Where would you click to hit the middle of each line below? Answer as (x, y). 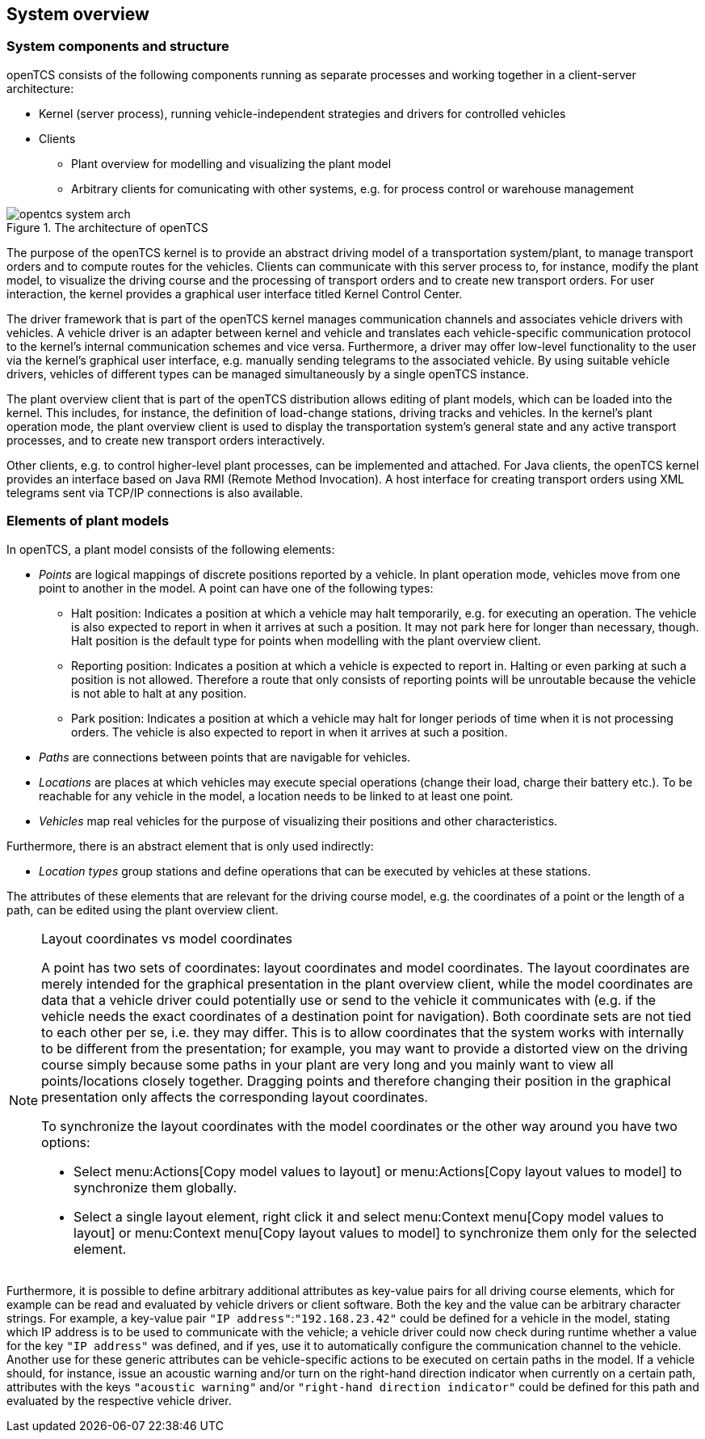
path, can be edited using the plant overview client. (143, 909)
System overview (78, 14)
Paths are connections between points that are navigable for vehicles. (225, 757)
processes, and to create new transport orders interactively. (166, 440)
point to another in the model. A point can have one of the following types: (236, 588)
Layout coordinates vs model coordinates (167, 938)
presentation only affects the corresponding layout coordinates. (235, 1097)
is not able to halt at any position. (159, 693)
